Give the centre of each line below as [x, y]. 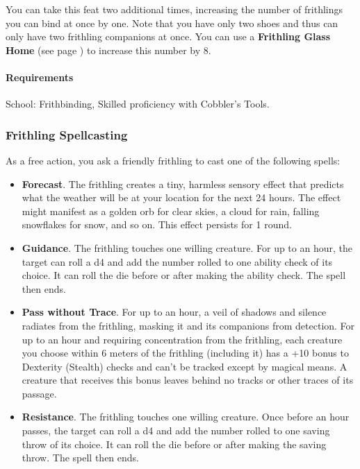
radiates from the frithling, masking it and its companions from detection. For [188, 325]
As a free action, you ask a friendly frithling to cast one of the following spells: [173, 160]
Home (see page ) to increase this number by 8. [108, 50]
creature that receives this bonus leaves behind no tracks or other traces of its [188, 380]
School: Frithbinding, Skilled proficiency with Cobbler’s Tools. [138, 104]
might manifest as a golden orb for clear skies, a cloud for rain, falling [171, 211]
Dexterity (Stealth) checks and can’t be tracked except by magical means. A [185, 366]
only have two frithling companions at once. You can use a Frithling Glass [168, 36]
